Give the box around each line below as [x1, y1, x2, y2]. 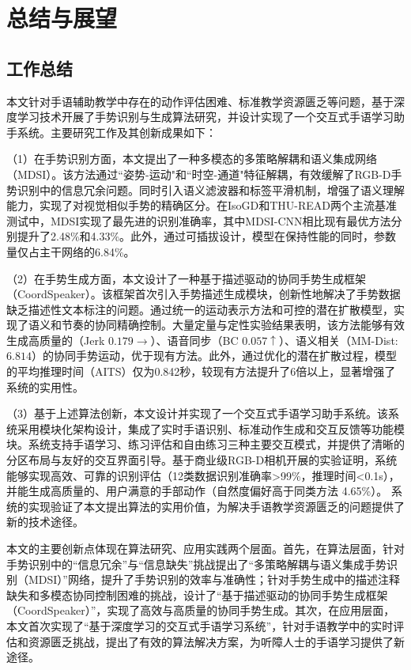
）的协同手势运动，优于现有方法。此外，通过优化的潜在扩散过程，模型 [31, 347, 397, 364]
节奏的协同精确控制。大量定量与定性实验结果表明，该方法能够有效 [61, 316, 405, 333]
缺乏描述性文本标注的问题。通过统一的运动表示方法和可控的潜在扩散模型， [6, 301, 394, 317]
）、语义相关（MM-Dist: [278, 331, 398, 348]
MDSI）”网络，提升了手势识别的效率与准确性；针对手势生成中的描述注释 [28, 571, 400, 588]
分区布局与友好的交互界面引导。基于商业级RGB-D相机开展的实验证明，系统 [6, 452, 398, 468]
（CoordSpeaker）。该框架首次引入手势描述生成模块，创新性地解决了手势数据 [6, 286, 401, 302]
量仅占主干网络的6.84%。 [6, 243, 135, 259]
